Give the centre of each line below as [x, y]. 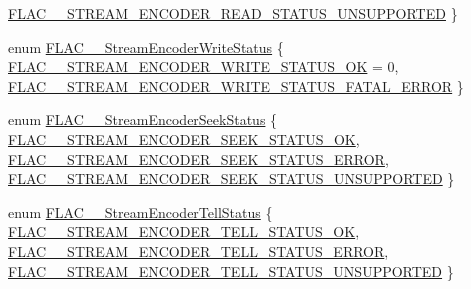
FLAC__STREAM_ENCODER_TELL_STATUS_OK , [184, 231]
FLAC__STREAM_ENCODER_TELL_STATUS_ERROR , [198, 250]
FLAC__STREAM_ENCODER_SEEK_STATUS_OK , [184, 138]
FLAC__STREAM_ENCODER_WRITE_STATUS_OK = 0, [203, 66]
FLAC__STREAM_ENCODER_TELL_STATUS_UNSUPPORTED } [231, 270]
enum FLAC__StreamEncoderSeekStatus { [143, 119]
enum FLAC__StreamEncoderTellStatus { [140, 211]
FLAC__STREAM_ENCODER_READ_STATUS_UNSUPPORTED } [233, 13]
